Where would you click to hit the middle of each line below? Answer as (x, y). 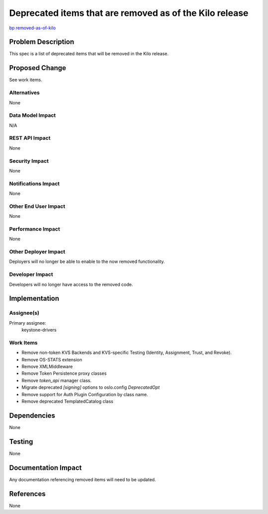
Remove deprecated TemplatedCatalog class (67, 401)
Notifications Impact (34, 183)
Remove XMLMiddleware (47, 367)
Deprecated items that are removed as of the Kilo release (129, 13)
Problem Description (42, 42)
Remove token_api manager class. (57, 380)
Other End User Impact (37, 206)
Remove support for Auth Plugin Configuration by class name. (85, 394)
